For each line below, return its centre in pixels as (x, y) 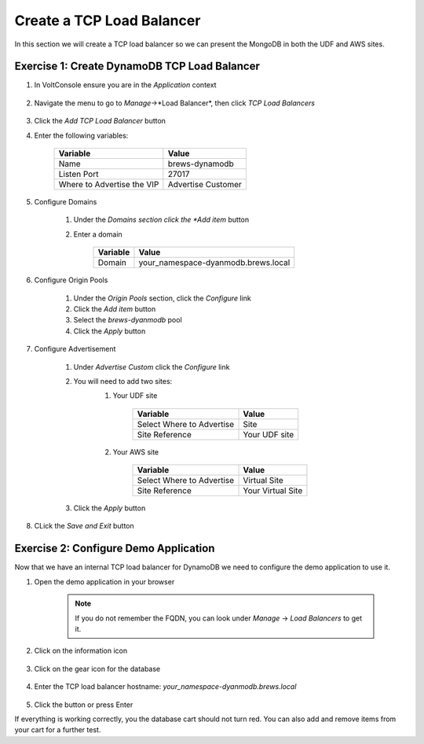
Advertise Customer (205, 185)
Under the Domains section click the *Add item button (161, 219)
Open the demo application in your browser (104, 581)
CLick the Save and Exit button (84, 526)
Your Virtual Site (273, 491)
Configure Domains (66, 202)
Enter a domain (98, 234)
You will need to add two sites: (123, 381)
